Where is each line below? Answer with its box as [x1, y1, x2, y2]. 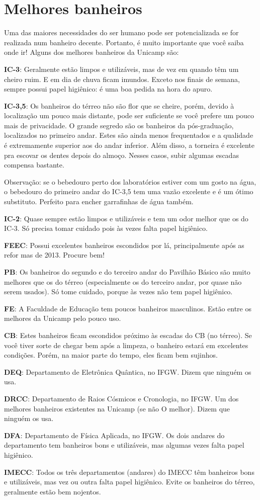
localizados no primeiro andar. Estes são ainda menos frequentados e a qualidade [4, 130, 253, 140]
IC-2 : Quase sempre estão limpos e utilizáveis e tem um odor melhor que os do [4, 213, 248, 223]
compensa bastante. [4, 159, 64, 170]
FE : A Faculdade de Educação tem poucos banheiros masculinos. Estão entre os [4, 303, 252, 313]
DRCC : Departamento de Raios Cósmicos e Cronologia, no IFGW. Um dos [4, 393, 239, 403]
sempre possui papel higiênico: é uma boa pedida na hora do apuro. [4, 84, 213, 94]
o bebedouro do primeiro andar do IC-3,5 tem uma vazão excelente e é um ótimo [4, 186, 253, 197]
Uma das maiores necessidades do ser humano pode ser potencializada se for [4, 27, 239, 38]
